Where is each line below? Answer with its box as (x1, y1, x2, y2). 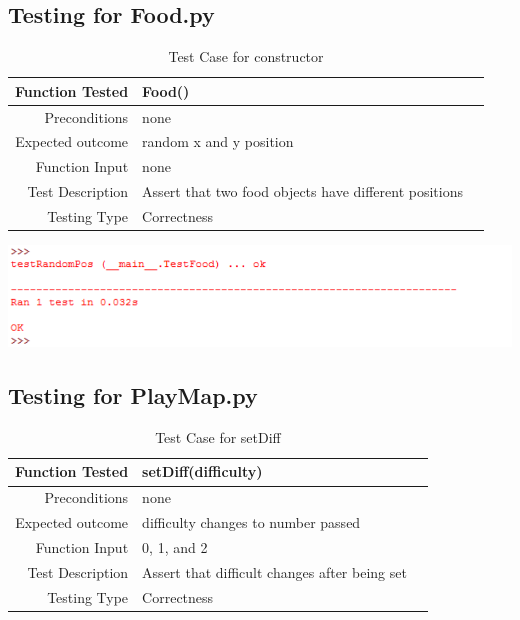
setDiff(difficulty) (142, 461, 263, 482)
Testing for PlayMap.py (8, 380, 258, 411)
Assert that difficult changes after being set (142, 561, 407, 582)
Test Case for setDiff (155, 426, 281, 447)
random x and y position (142, 131, 294, 152)
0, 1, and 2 (142, 536, 208, 557)
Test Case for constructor (168, 46, 324, 67)
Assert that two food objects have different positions (142, 181, 463, 202)
